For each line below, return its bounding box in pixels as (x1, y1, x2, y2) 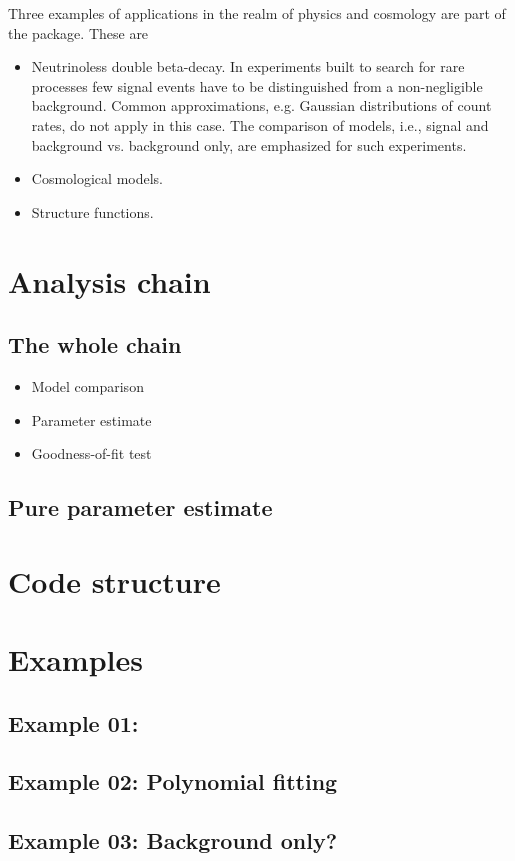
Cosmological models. (31, 168, 163, 189)
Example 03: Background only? (8, 825, 338, 856)
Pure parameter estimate (8, 492, 273, 523)
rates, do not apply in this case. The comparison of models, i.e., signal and (31, 114, 489, 135)
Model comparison (31, 375, 144, 396)
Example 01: (8, 707, 139, 738)
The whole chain (8, 329, 182, 360)
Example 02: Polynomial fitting (8, 766, 338, 797)
